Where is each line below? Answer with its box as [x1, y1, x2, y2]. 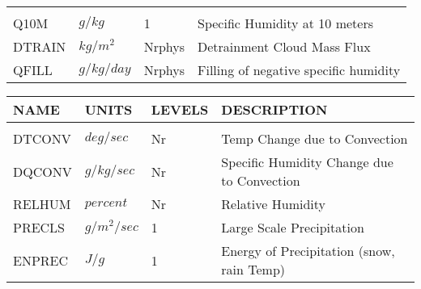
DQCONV [13, 161, 72, 181]
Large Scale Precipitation [221, 218, 364, 237]
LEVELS [151, 100, 209, 119]
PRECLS [13, 218, 66, 237]
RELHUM [13, 195, 71, 213]
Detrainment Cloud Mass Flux [198, 37, 371, 56]
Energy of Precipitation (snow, [221, 241, 395, 260]
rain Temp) [221, 260, 286, 279]
